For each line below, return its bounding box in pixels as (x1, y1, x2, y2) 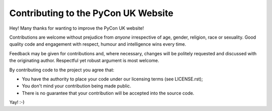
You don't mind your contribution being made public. (22, 83, 131, 89)
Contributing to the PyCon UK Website (9, 8, 174, 19)
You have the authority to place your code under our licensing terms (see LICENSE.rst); (22, 76, 203, 82)
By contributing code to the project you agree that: (9, 67, 114, 73)
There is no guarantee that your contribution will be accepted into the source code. (22, 90, 194, 96)
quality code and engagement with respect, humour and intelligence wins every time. (9, 41, 186, 47)
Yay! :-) (9, 99, 25, 105)
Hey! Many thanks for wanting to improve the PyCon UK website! (9, 25, 144, 31)
